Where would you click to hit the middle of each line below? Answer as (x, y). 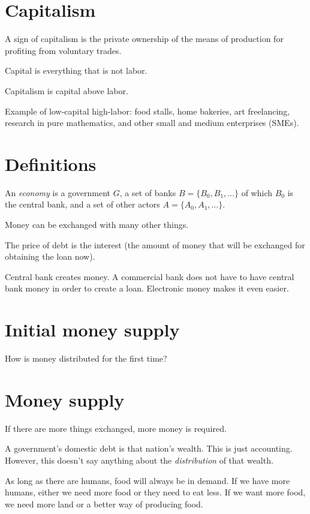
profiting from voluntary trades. (63, 50)
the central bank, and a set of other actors (82, 204)
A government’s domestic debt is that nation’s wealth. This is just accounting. (149, 448)
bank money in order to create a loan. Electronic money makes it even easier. (147, 288)
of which (257, 192)
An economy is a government (58, 192)
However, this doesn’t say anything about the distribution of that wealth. (139, 460)
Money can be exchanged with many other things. (97, 224)
